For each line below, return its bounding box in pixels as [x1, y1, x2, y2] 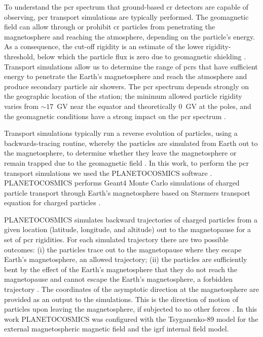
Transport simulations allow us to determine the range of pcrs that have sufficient [4, 61, 258, 71]
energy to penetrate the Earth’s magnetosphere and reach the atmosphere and [4, 71, 247, 82]
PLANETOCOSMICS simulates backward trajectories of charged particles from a [4, 214, 258, 224]
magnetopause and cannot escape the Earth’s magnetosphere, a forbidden [4, 274, 233, 284]
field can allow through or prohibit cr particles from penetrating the [4, 21, 215, 32]
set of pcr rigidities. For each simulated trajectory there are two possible [4, 234, 229, 245]
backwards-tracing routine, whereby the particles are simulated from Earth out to [4, 137, 258, 148]
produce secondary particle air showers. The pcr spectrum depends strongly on [4, 81, 249, 91]
